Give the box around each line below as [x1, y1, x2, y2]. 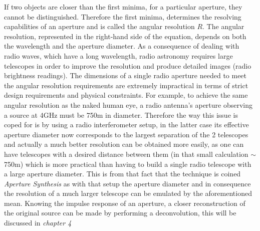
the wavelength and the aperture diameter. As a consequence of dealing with [4, 41, 239, 51]
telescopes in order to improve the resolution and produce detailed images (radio [4, 60, 251, 71]
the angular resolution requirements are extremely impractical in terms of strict [4, 80, 248, 90]
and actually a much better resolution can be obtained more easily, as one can [4, 139, 244, 149]
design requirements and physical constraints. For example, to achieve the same [4, 90, 248, 100]
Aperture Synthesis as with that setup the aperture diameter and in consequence [4, 178, 251, 188]
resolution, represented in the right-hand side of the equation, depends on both [4, 31, 246, 41]
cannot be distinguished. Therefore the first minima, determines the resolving [4, 11, 241, 22]
